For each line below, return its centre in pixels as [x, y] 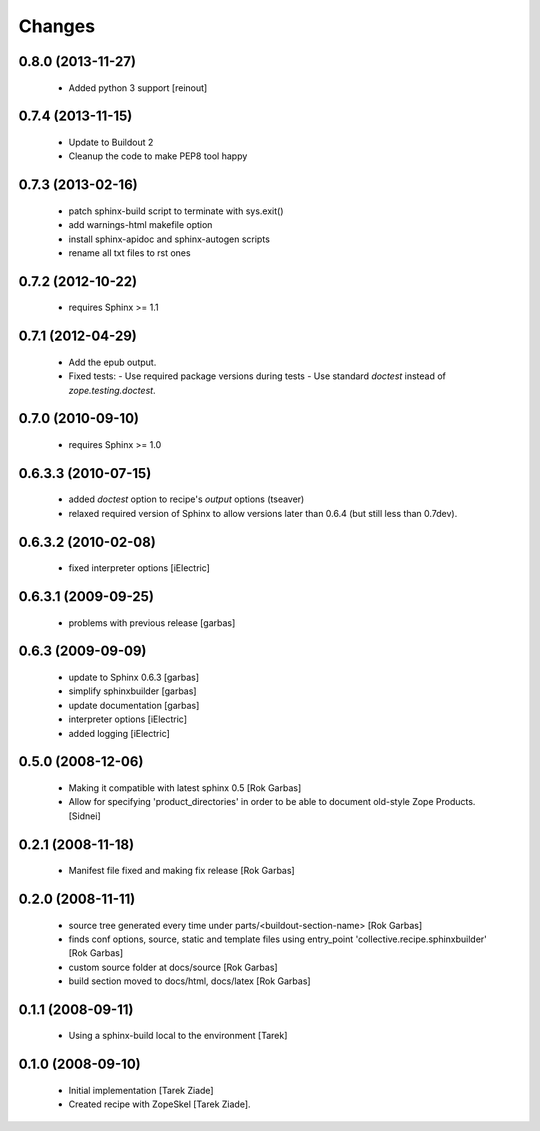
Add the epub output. [112, 362]
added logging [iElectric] [119, 733]
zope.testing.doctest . [112, 390]
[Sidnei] [84, 816]
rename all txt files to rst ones [129, 252]
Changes [56, 26]
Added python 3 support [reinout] [138, 87]
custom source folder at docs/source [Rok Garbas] [173, 967]
